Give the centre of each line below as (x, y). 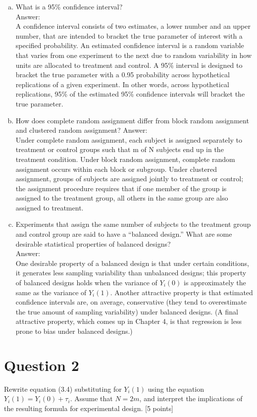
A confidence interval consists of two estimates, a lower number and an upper (133, 26)
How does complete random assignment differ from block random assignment (132, 120)
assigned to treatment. (50, 207)
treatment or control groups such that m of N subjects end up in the (120, 149)
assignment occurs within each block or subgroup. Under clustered (116, 169)
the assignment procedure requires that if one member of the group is (121, 188)
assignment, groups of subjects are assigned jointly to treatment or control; (129, 179)
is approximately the (215, 283)
